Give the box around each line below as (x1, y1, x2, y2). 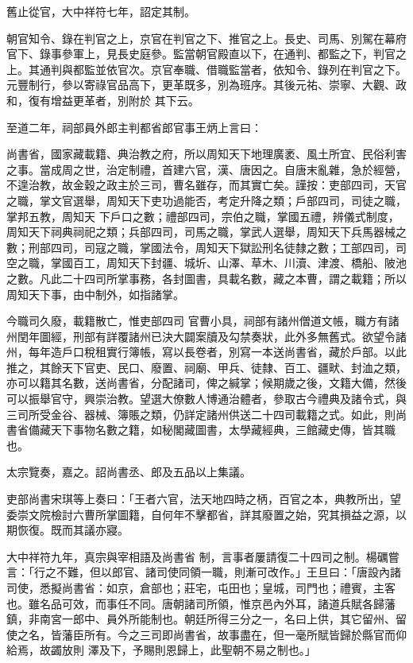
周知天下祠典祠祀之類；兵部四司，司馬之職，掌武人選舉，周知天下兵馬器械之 (6, 223, 407, 240)
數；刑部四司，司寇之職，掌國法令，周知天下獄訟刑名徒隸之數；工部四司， (6, 238, 396, 255)
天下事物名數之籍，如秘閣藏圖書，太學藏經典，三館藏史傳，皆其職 (50, 421, 396, 438)
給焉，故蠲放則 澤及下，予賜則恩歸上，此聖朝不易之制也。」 (6, 642, 316, 658)
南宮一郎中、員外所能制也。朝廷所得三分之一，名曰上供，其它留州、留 (39, 611, 407, 627)
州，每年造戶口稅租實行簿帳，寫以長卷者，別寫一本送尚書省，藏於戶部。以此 (6, 343, 407, 360)
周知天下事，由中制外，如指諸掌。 (6, 285, 184, 302)
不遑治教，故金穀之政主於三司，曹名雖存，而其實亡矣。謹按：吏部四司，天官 (6, 176, 407, 193)
